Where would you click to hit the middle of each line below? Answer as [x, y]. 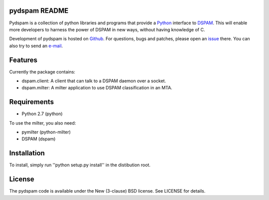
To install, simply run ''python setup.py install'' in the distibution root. [80, 165]
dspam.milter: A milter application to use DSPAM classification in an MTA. [97, 88]
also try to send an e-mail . [36, 46]
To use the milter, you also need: [43, 123]
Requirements [32, 102]
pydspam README [39, 11]
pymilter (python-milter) [46, 132]
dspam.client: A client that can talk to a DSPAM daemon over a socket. [94, 81]
